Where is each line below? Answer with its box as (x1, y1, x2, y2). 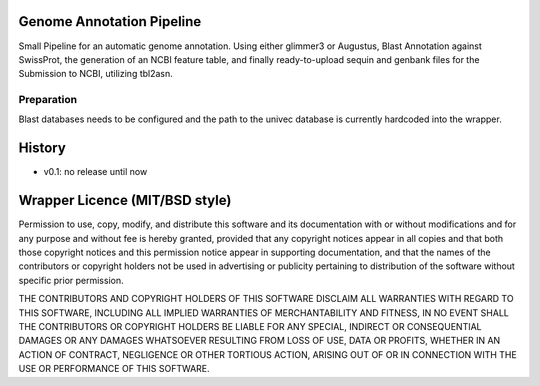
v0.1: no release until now (43, 166, 148, 178)
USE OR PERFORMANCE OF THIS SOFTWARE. (18, 363, 210, 375)
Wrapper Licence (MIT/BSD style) (18, 192, 232, 209)
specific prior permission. (18, 274, 124, 286)
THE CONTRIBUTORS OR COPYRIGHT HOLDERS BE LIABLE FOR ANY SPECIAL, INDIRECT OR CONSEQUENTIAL (18, 320, 482, 332)
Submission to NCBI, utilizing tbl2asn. (18, 68, 174, 80)
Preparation (18, 93, 78, 107)
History (18, 140, 67, 157)
